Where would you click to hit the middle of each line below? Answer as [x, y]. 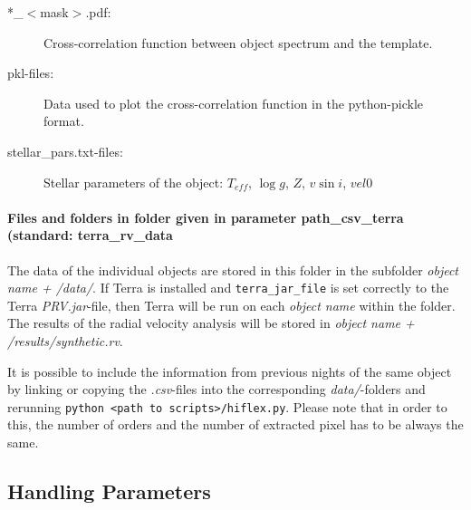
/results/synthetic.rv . [65, 340]
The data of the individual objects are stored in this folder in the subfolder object [233, 269]
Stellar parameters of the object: [134, 182]
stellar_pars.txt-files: [65, 151]
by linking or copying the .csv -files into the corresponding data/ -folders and [216, 389]
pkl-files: [31, 73]
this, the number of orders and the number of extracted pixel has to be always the [235, 424]
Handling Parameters [109, 491]
